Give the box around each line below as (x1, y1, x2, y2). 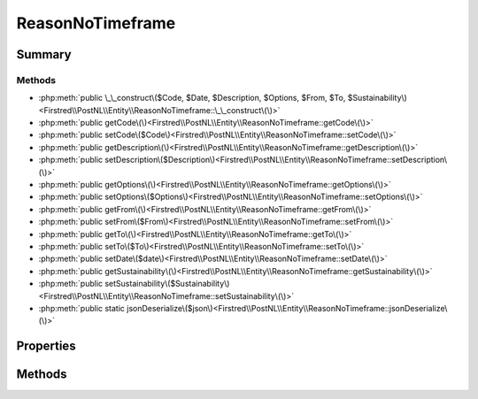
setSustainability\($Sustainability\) (104, 279, 230, 289)
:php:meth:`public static (38, 303, 126, 313)
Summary (16, 47, 72, 62)
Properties (16, 339, 76, 354)
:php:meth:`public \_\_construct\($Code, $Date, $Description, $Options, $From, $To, (38, 93, 346, 104)
